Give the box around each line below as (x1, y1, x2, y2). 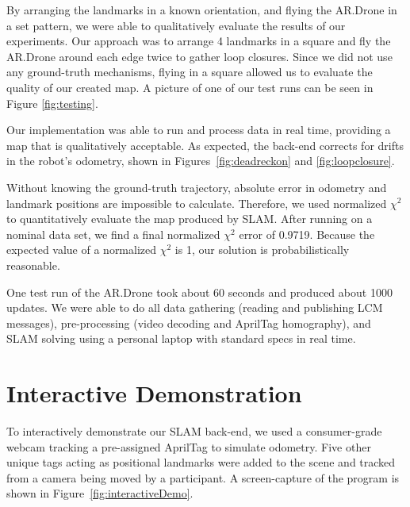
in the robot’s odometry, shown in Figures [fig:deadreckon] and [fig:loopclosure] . (6, 152, 395, 169)
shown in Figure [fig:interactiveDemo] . (6, 485, 194, 501)
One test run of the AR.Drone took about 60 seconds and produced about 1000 (6, 283, 393, 300)
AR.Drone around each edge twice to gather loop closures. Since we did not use (6, 48, 393, 64)
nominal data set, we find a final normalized (6, 225, 220, 242)
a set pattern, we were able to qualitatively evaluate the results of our (6, 17, 346, 33)
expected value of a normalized (6, 241, 157, 258)
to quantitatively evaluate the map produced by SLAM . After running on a (6, 210, 373, 227)
